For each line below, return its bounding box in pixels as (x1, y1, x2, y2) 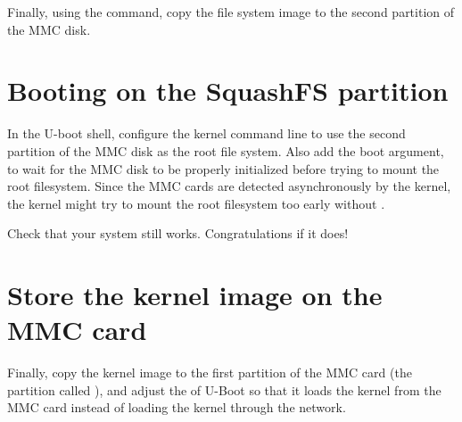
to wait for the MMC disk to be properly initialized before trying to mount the (7, 159, 440, 178)
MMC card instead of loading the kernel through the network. (7, 398, 346, 417)
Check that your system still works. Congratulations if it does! (7, 224, 349, 243)
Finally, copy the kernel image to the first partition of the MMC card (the (7, 363, 412, 382)
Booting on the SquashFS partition (7, 72, 449, 109)
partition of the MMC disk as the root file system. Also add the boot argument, (7, 141, 444, 160)
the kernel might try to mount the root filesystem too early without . (7, 194, 385, 212)
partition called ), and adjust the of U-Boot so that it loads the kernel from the (7, 380, 441, 399)
